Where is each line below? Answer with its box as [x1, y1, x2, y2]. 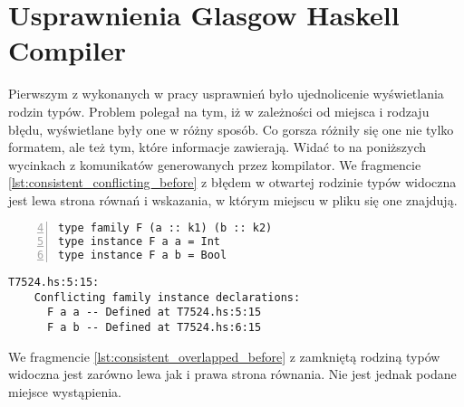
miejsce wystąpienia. [8, 382, 121, 401]
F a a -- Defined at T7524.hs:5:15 [46, 306, 262, 319]
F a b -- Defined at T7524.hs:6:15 [46, 321, 262, 335]
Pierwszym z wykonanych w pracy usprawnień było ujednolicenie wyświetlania [8, 84, 444, 103]
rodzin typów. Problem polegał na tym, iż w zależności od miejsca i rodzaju [8, 101, 430, 120]
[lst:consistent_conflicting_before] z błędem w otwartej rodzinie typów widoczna [8, 173, 457, 192]
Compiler [8, 32, 126, 69]
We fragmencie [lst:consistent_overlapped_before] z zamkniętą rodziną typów [8, 346, 440, 365]
